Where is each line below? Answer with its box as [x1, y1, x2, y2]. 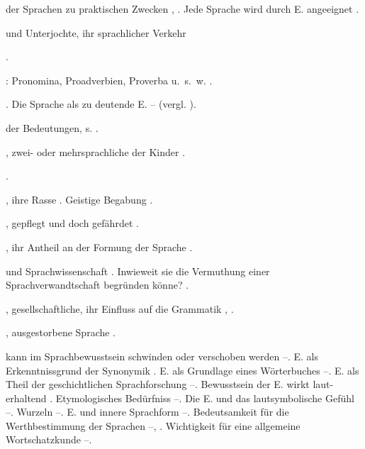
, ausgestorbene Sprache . [6, 325, 116, 340]
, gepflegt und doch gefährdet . [6, 216, 139, 231]
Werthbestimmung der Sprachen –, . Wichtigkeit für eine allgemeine [6, 418, 301, 433]
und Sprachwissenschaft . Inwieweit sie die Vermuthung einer [6, 263, 270, 278]
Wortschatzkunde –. [6, 432, 92, 447]
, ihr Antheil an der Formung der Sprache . [6, 239, 193, 254]
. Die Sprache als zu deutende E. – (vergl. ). [6, 96, 196, 111]
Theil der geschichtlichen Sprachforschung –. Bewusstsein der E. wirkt [6, 377, 310, 392]
